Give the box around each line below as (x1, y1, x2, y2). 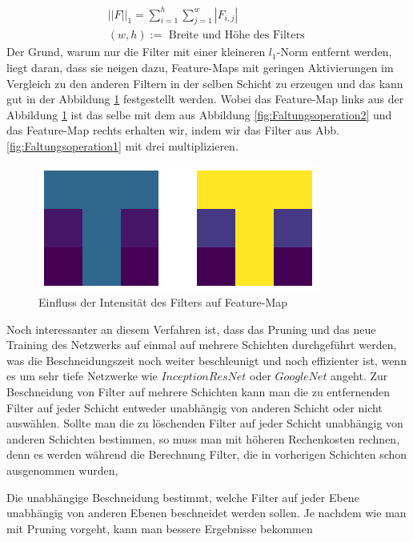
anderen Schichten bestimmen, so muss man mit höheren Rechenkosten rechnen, (6, 430, 400, 447)
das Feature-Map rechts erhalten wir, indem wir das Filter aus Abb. (6, 122, 339, 139)
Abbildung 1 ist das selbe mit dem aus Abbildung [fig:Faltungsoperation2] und (6, 106, 392, 122)
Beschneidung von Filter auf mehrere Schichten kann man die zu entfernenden (6, 383, 390, 400)
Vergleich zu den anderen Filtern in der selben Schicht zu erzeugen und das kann (6, 74, 403, 91)
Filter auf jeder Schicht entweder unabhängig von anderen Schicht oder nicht (6, 399, 383, 416)
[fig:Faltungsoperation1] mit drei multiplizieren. (6, 137, 239, 154)
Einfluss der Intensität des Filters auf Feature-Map (38, 294, 288, 311)
